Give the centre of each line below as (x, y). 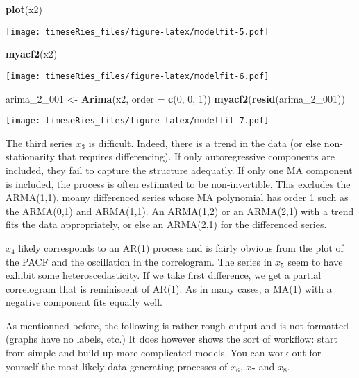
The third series (39, 143)
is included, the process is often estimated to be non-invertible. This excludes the (178, 183)
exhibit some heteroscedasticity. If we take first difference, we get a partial (164, 275)
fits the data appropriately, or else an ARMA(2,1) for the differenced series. (166, 224)
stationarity (30, 156)
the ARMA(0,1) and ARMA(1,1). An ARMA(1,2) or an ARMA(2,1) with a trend (180, 211)
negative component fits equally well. (84, 302)
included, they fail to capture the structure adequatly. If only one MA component (179, 170)
